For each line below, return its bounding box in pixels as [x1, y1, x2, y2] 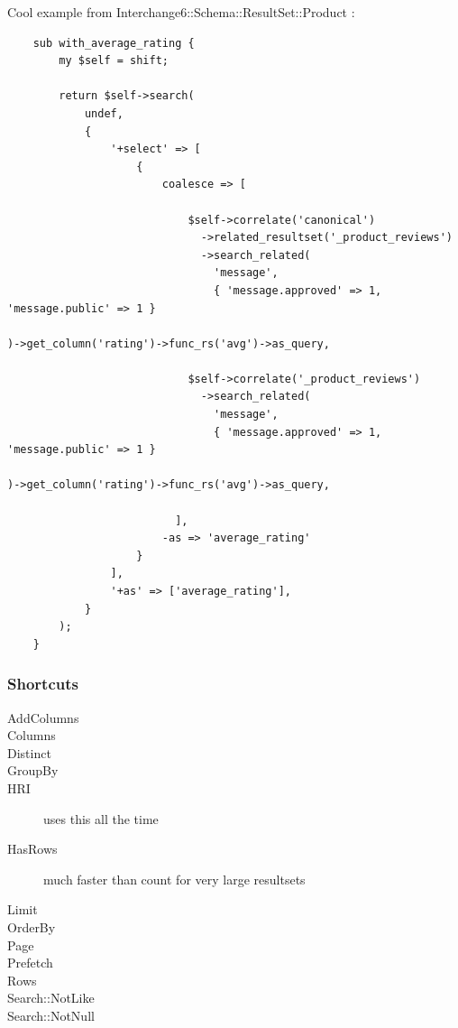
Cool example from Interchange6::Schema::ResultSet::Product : [7, 3, 355, 21]
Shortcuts [7, 672, 78, 695]
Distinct [7, 743, 51, 762]
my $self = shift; [59, 54, 169, 68]
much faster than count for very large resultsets [43, 869, 306, 888]
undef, [84, 107, 124, 120]
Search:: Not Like [7, 988, 95, 1007]
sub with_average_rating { [32, 36, 195, 50]
